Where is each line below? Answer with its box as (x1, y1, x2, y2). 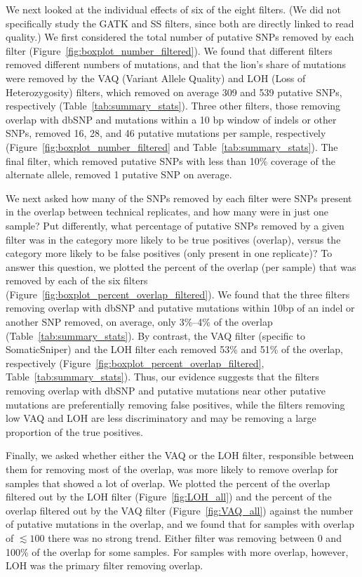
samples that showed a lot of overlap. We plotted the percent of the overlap (6, 475, 330, 490)
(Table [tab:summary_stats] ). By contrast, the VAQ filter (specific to (6, 328, 305, 343)
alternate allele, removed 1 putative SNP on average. (6, 167, 232, 182)
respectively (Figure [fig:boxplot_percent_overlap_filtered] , (6, 355, 264, 370)
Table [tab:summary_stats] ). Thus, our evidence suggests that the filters (6, 369, 319, 384)
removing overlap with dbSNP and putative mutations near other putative (6, 383, 326, 398)
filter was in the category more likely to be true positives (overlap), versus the (6, 232, 341, 246)
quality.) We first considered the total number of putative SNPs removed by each (6, 29, 354, 44)
